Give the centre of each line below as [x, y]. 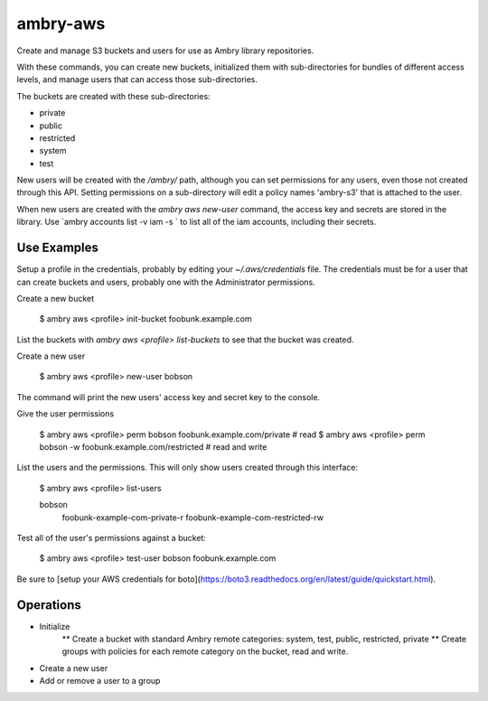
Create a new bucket [56, 298]
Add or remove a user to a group [100, 681]
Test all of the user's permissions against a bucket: [112, 538]
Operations [49, 605]
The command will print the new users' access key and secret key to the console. [169, 397]
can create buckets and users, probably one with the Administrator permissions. [166, 282]
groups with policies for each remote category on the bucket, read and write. [205, 651]
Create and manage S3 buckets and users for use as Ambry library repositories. [165, 51]
